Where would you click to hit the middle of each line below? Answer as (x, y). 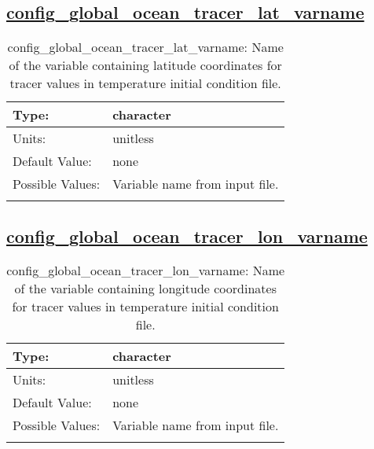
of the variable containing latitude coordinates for (145, 65)
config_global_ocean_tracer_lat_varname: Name (145, 47)
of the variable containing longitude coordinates (145, 289)
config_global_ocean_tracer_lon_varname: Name (146, 271)
